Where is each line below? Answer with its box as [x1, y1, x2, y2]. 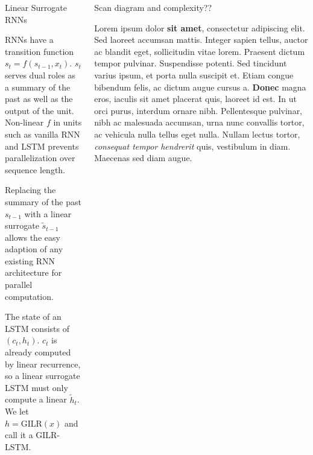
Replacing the [5, 183, 56, 196]
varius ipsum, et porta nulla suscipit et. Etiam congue [94, 68, 294, 81]
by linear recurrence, [5, 357, 81, 370]
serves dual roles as [5, 68, 76, 81]
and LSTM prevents [5, 139, 79, 152]
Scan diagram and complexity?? [94, 1, 212, 13]
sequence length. [5, 163, 66, 176]
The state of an [5, 310, 62, 323]
